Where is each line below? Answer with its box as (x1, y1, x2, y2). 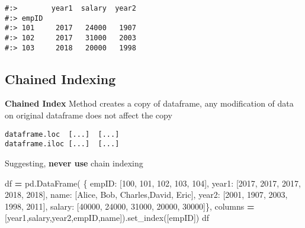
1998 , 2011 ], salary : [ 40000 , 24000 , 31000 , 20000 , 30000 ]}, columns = (5, 200, 255, 212)
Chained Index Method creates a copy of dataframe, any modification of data (5, 97, 294, 110)
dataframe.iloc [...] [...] (5, 140, 120, 149)
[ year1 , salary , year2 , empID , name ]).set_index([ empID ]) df (5, 211, 210, 224)
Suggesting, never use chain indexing (5, 156, 143, 169)
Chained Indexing (5, 69, 116, 88)
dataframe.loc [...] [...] (5, 130, 120, 139)
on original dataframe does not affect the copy (5, 109, 172, 121)
